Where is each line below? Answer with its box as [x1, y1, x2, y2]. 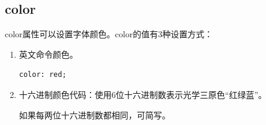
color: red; [19, 70, 67, 79]
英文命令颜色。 [19, 47, 78, 60]
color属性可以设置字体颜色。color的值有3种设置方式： [5, 28, 213, 40]
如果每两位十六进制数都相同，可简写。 [19, 108, 171, 121]
